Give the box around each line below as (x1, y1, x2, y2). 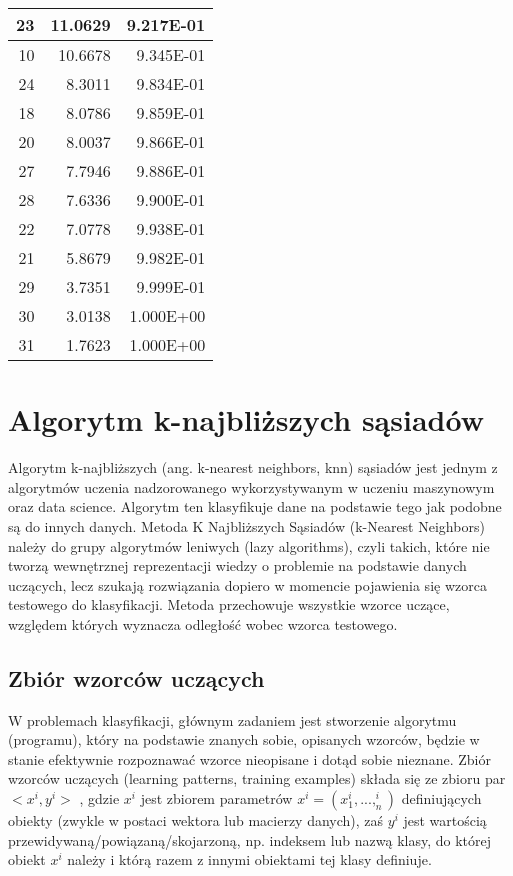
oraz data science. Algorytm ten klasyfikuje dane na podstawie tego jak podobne (8, 496, 502, 517)
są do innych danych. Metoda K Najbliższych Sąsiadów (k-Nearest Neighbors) (8, 515, 485, 536)
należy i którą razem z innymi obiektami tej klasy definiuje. (67, 849, 432, 870)
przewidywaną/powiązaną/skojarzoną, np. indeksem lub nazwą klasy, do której (8, 829, 491, 850)
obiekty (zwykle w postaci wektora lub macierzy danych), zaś (8, 810, 384, 831)
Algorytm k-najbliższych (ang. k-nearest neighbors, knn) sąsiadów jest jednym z (8, 457, 498, 478)
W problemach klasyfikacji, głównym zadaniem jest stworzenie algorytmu (8, 709, 457, 730)
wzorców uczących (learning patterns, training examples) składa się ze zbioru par (8, 768, 506, 789)
